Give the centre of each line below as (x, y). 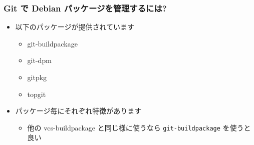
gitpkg (37, 77)
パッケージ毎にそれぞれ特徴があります (78, 111)
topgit (37, 94)
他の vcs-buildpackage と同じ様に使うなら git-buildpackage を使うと (139, 127)
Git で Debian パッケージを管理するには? (85, 8)
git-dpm (39, 60)
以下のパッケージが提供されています (75, 27)
